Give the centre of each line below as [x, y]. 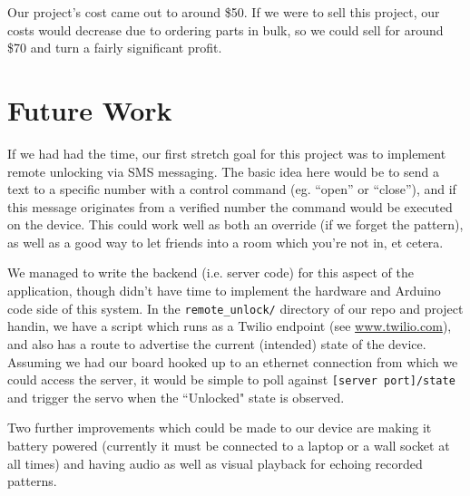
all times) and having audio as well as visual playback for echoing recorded [215, 463]
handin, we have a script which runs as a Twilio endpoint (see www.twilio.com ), [230, 326]
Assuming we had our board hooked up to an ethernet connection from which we [233, 361]
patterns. [32, 481]
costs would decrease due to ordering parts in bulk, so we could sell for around [225, 29]
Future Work [90, 109]
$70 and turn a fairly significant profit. [115, 48]
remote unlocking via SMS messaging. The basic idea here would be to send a [223, 171]
